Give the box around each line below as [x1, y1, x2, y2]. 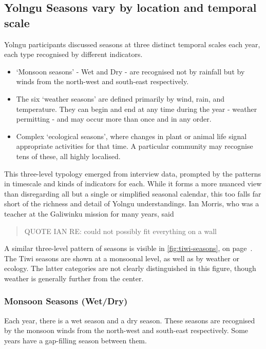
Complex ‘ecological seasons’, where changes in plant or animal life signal [16, 130, 247, 141]
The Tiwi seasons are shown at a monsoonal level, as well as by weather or [4, 253, 239, 263]
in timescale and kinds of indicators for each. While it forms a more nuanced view [4, 178, 262, 189]
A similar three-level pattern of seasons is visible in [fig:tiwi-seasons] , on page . [4, 243, 253, 254]
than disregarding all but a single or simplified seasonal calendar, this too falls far [4, 188, 261, 199]
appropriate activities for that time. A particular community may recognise [16, 141, 253, 151]
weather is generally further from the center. [4, 273, 144, 283]
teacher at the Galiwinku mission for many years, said [4, 208, 174, 219]
